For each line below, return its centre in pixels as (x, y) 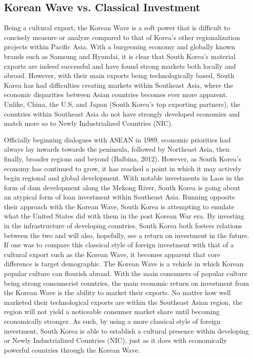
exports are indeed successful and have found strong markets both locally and (120, 66)
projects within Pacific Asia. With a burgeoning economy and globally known (120, 47)
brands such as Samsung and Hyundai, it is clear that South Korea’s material (120, 56)
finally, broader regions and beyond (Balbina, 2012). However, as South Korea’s (123, 158)
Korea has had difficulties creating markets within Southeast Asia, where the (119, 85)
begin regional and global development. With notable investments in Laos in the (124, 178)
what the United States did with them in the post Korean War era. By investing (124, 216)
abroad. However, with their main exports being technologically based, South (119, 75)
